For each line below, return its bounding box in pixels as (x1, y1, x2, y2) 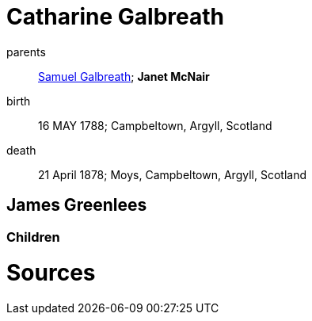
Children (6, 228, 60, 245)
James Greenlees (6, 195, 147, 216)
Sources (6, 259, 96, 287)
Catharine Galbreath (6, 3, 225, 30)
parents (6, 44, 46, 59)
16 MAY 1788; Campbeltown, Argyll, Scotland (38, 118, 272, 132)
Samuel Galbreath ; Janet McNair (38, 69, 210, 83)
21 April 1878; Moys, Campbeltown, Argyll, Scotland (38, 167, 306, 182)
